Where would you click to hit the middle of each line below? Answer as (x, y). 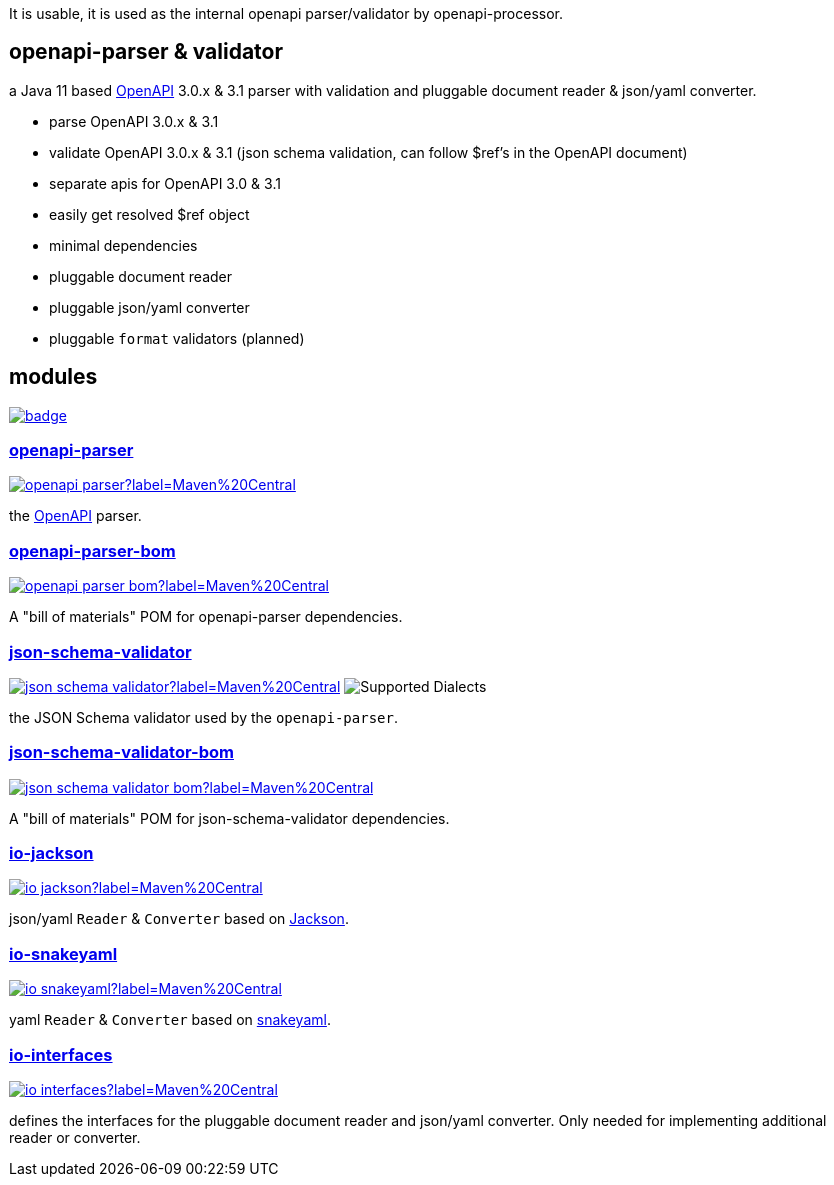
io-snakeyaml (63, 953)
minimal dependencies (123, 245)
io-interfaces (61, 1054)
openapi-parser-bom (92, 550)
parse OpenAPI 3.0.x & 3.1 (134, 121)
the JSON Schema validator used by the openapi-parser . (203, 717)
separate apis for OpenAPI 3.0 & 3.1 (165, 183)
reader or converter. (75, 1137)
